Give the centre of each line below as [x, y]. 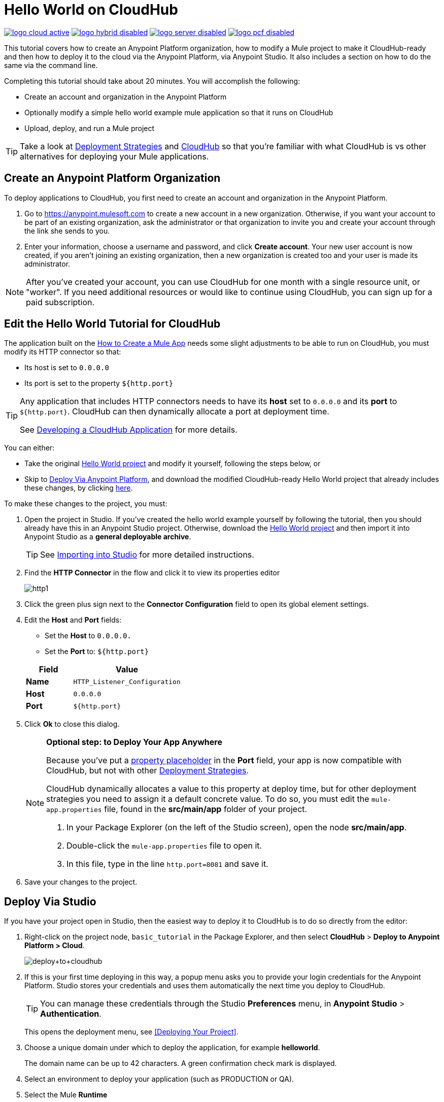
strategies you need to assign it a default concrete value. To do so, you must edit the [208, 799]
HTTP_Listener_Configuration [127, 682]
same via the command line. [51, 65]
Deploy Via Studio [50, 901]
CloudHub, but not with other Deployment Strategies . [148, 771]
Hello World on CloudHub [91, 10]
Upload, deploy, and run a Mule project [90, 128]
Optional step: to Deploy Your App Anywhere [134, 742]
